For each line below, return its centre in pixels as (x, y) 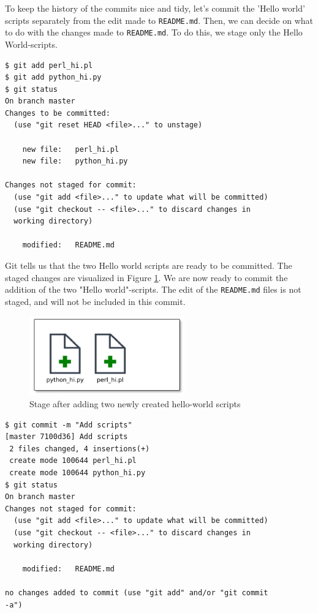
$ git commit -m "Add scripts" (69, 425)
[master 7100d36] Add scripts (66, 437)
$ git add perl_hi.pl (49, 65)
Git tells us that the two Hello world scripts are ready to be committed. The (149, 265)
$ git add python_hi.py (53, 77)
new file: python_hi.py (75, 161)
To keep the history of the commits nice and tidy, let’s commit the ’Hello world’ (155, 8)
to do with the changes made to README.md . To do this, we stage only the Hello (154, 32)
